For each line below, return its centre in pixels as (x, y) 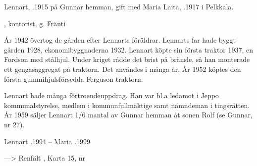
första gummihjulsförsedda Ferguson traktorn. (74, 79)
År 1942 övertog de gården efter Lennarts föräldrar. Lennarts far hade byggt (120, 40)
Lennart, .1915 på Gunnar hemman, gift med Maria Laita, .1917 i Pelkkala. (119, 6)
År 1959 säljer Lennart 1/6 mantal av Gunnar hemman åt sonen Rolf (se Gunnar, (128, 115)
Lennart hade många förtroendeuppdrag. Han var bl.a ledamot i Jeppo (111, 95)
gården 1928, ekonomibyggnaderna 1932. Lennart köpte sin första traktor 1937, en (129, 49)
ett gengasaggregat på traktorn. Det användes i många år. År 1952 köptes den (123, 69)
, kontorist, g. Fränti (35, 23)
